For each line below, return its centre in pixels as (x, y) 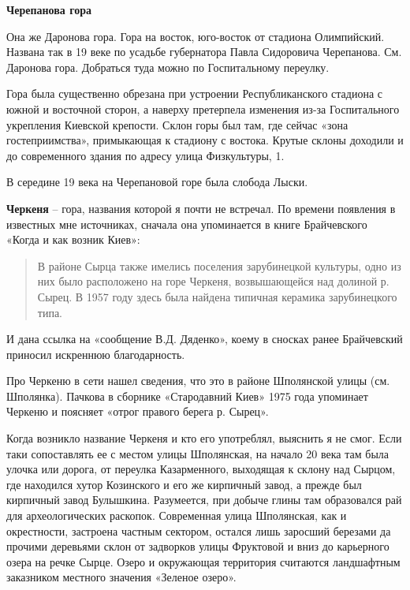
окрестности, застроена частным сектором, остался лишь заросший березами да (199, 530)
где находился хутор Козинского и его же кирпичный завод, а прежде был (184, 484)
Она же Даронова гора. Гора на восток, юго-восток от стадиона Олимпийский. (196, 36)
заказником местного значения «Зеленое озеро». (121, 577)
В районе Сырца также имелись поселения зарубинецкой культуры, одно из (219, 265)
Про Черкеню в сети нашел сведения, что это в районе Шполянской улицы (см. (198, 381)
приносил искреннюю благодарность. (96, 354)
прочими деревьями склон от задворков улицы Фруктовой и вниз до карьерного (198, 546)
